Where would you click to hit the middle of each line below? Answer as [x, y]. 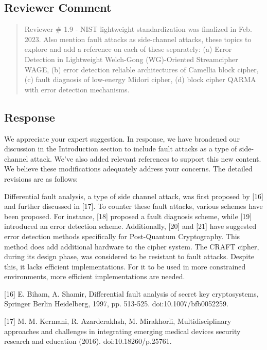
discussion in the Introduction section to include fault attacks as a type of [121, 149]
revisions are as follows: [41, 178]
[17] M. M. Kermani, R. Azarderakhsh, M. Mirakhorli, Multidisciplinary [118, 321]
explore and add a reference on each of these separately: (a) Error [128, 49]
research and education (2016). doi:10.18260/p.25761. [88, 341]
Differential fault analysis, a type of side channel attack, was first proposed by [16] [134, 196]
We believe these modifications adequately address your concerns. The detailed [128, 169]
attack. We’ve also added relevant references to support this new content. [146, 158]
